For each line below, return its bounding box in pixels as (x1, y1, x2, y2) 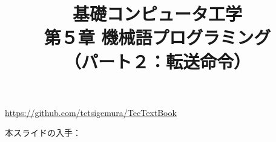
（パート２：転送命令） (64, 48, 251, 73)
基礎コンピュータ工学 (72, 1, 242, 26)
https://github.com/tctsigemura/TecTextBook (5, 106, 177, 118)
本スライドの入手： (5, 126, 81, 139)
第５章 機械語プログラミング (44, 25, 271, 50)
